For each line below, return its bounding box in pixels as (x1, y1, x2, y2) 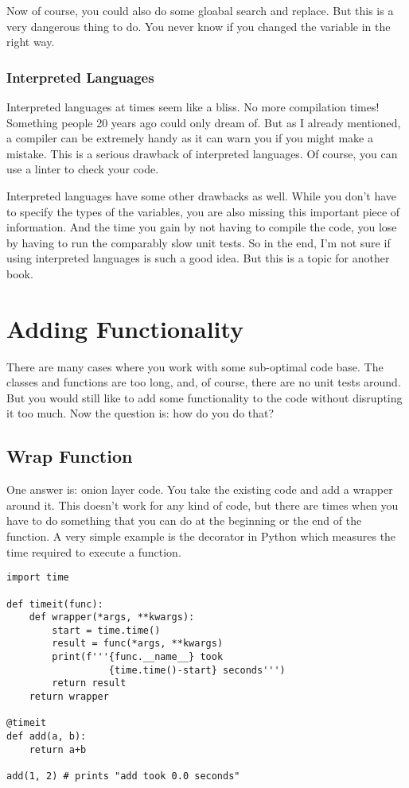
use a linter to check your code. (6, 161, 159, 177)
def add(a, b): (6, 731, 87, 743)
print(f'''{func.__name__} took (52, 651, 224, 663)
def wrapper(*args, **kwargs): (29, 611, 195, 623)
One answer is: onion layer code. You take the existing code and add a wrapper (6, 481, 393, 498)
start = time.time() (52, 624, 161, 636)
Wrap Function (6, 444, 133, 468)
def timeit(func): (6, 598, 103, 610)
